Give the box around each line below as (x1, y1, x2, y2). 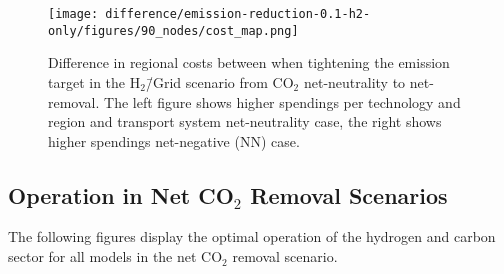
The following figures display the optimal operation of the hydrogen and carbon (8, 226, 496, 247)
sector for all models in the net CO (8, 246, 223, 267)
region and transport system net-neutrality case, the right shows (48, 111, 442, 132)
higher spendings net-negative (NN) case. (48, 130, 300, 151)
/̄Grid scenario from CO (145, 71, 294, 92)
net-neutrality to (303, 71, 406, 92)
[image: (48, 7, 99, 21)
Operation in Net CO (8, 179, 234, 210)
